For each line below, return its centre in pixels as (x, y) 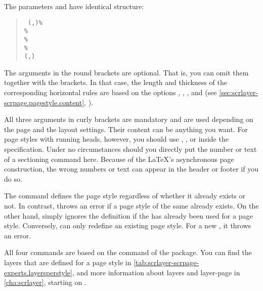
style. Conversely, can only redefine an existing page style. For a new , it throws (128, 225)
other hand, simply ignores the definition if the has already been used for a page (128, 215)
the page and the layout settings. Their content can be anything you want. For (126, 129)
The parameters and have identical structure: (74, 6)
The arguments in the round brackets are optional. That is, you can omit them (126, 72)
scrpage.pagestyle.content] (44, 102)
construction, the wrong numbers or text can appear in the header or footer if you (131, 169)
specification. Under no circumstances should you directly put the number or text (130, 149)
